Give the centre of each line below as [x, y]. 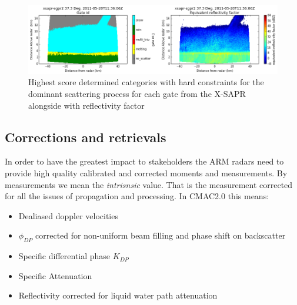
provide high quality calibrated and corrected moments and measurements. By [146, 172]
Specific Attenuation [55, 275]
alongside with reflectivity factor [86, 105]
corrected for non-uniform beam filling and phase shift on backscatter [161, 235]
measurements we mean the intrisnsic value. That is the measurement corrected [149, 184]
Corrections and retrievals [86, 137]
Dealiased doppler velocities [68, 215]
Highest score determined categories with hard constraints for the [146, 82]
